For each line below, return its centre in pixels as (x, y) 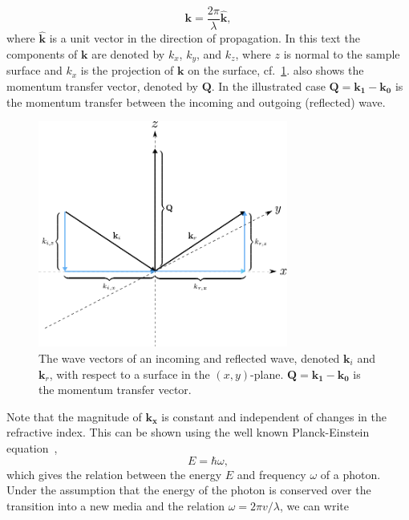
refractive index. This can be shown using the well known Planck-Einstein (188, 432)
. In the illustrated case (268, 85)
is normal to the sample (342, 53)
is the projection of (127, 70)
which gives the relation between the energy (114, 474)
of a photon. (350, 474)
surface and (34, 70)
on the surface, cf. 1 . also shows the (276, 70)
